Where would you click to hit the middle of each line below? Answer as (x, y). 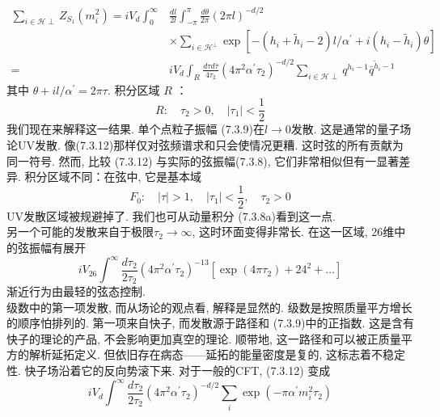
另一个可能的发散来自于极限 (80, 232)
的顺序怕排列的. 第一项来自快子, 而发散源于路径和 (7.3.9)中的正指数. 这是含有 (210, 323)
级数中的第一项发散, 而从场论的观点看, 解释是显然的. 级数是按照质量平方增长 (209, 307)
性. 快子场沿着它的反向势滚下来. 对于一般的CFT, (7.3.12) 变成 (169, 371)
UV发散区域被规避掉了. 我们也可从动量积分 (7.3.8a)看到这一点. (171, 215)
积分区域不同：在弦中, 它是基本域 (113, 177)
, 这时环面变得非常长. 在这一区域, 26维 (293, 232)
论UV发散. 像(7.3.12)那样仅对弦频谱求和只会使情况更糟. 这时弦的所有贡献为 (205, 144)
